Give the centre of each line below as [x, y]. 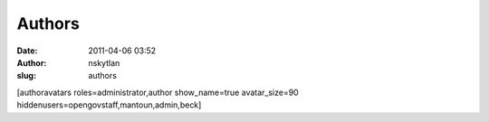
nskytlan [104, 62]
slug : [26, 76]
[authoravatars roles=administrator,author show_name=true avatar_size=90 [158, 92]
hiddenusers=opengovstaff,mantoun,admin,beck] [109, 105]
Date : [27, 51]
